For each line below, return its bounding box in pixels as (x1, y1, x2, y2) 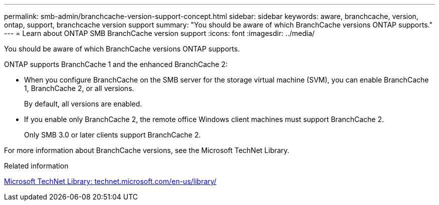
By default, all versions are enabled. (24, 99, 142, 108)
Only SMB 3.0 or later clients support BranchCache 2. (24, 130, 201, 139)
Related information (4, 161, 69, 170)
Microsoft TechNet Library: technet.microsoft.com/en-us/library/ (4, 177, 216, 185)
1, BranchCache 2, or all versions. (24, 84, 134, 92)
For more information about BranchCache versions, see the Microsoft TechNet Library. (4, 146, 290, 154)
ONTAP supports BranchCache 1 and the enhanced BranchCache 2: (4, 60, 228, 68)
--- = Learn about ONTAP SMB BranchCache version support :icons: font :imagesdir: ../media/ (4, 29, 315, 37)
